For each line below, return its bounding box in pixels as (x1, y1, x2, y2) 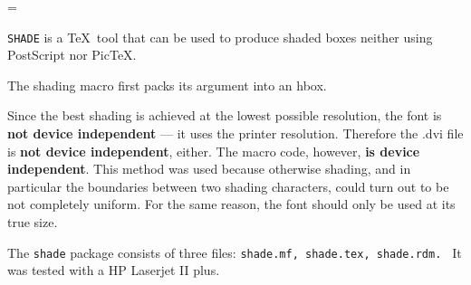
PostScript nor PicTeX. (7, 45, 137, 64)
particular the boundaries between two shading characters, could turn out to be (7, 176, 449, 195)
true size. (7, 213, 58, 231)
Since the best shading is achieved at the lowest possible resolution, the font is (7, 106, 442, 125)
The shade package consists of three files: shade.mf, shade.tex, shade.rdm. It (7, 242, 462, 261)
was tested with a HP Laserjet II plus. (7, 261, 220, 280)
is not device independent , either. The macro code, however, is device (7, 141, 420, 160)
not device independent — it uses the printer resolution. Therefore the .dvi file (7, 124, 464, 143)
